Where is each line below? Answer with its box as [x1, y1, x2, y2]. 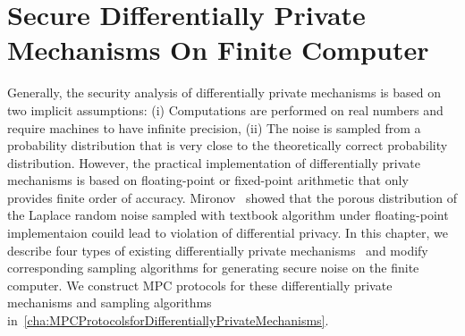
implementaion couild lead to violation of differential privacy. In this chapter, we [7, 223, 448, 242]
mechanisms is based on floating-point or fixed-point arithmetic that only [7, 171, 409, 189]
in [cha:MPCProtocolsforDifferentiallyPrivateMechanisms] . [7, 311, 329, 330]
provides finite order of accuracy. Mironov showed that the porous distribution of [7, 188, 458, 206]
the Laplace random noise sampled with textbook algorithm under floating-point [7, 206, 449, 224]
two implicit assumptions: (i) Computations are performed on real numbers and [7, 100, 444, 119]
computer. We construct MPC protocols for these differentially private [7, 275, 393, 294]
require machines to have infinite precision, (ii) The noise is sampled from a [7, 118, 421, 137]
